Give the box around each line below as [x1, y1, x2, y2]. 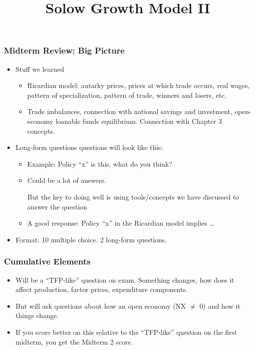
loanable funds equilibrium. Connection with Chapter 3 [56, 116, 222, 126]
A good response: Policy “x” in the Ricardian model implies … [27, 218, 214, 228]
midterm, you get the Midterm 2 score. [15, 336, 133, 347]
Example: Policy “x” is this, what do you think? [27, 158, 172, 169]
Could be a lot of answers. [27, 175, 106, 185]
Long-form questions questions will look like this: [15, 142, 163, 152]
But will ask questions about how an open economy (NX [15, 300, 186, 311]
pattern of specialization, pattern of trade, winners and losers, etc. [27, 89, 227, 100]
